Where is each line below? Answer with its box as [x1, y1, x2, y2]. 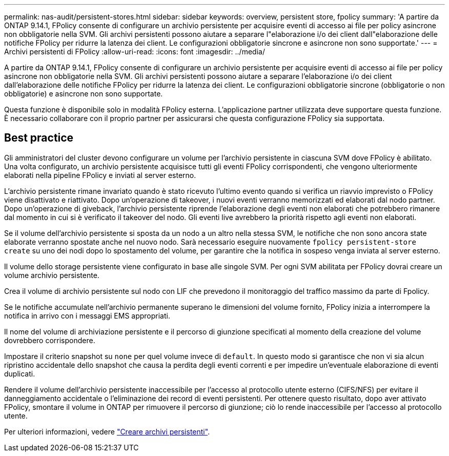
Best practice [4, 131, 74, 145]
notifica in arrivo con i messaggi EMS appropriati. [4, 311, 170, 320]
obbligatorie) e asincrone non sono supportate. [4, 89, 163, 98]
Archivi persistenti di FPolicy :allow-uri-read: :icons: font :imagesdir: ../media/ [4, 47, 265, 56]
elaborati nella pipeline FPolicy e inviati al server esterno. [4, 170, 196, 180]
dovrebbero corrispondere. [4, 335, 95, 345]
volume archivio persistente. [4, 270, 99, 280]
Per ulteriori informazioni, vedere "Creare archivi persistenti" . [4, 427, 210, 436]
